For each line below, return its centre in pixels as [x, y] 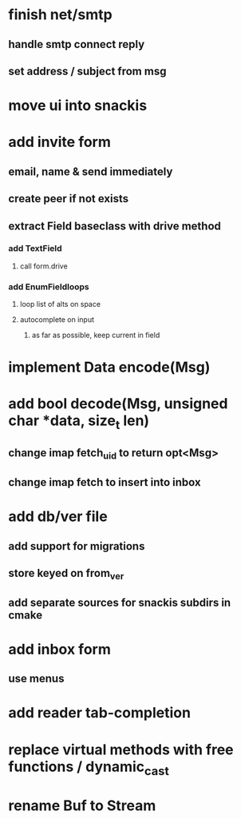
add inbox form [60, 649]
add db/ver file [58, 517]
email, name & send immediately [91, 171]
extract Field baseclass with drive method [115, 226]
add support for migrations [77, 546]
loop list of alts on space [60, 304]
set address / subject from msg [87, 71]
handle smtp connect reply [77, 44]
